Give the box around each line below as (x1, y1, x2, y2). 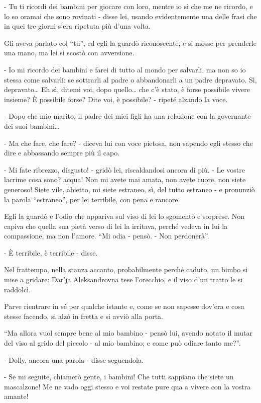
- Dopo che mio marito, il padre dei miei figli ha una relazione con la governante (4, 111, 251, 121)
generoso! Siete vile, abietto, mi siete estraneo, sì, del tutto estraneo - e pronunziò (4, 184, 255, 194)
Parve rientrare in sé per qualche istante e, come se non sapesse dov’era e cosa (4, 301, 244, 311)
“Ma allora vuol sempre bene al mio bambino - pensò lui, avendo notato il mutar (4, 328, 252, 338)
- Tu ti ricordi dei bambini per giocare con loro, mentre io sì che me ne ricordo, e (4, 1, 253, 11)
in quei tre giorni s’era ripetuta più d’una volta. (4, 21, 151, 31)
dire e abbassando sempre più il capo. (4, 147, 120, 158)
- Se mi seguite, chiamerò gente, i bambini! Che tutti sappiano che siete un (4, 371, 234, 382)
